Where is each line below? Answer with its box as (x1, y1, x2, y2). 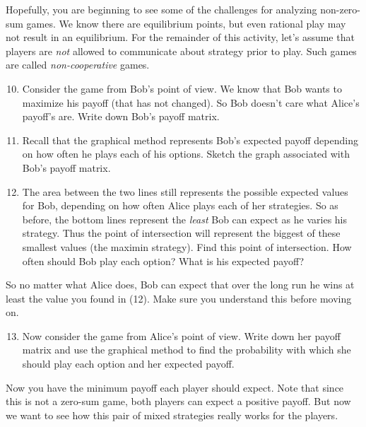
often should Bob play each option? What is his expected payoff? (22, 253, 305, 268)
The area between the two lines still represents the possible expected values (22, 184, 348, 199)
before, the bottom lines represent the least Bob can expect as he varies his (22, 211, 347, 226)
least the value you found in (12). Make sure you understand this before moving (6, 291, 352, 305)
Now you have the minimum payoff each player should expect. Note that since (6, 380, 344, 394)
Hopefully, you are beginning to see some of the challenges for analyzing (6, 2, 317, 16)
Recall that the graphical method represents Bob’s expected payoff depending (22, 132, 358, 147)
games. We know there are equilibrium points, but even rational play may (26, 16, 346, 30)
